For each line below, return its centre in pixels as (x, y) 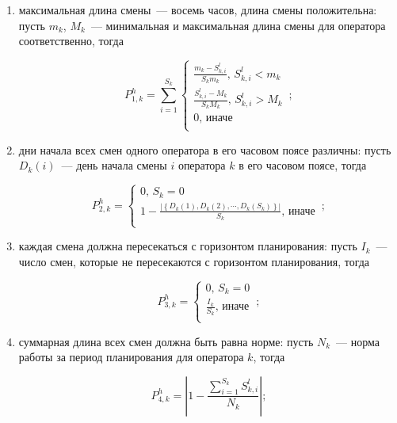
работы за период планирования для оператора (131, 357)
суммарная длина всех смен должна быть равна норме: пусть (166, 341)
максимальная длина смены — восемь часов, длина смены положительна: (198, 10)
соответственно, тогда (71, 41)
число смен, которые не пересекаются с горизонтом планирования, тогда (194, 261)
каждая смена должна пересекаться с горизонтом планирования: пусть (188, 246)
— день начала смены (114, 165)
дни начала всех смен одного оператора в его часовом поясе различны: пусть (205, 149)
